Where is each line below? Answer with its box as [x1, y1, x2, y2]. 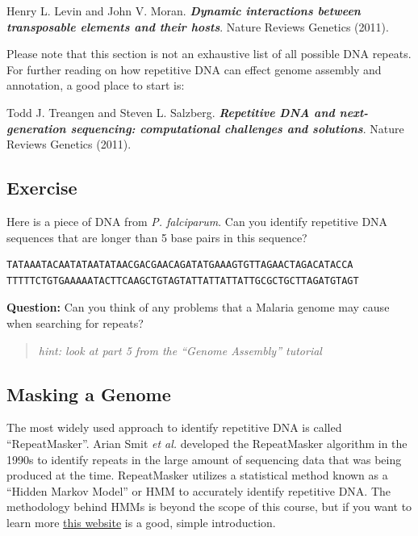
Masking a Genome [6, 381, 171, 406]
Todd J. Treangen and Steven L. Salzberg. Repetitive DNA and [6, 103, 335, 120]
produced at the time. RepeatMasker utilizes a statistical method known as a [6, 467, 388, 484]
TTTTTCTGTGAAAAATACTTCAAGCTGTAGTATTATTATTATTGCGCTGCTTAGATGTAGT [6, 274, 359, 287]
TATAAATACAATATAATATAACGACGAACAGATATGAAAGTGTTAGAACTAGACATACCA [6, 259, 353, 271]
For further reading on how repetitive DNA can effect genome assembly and [6, 61, 382, 77]
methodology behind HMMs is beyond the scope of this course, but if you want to [6, 498, 412, 515]
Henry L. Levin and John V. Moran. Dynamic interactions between [6, 2, 361, 19]
